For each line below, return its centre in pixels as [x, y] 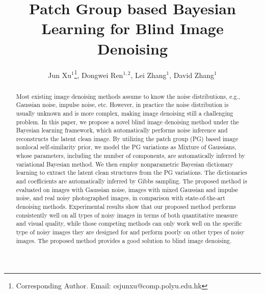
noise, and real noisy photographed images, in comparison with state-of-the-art [121, 198]
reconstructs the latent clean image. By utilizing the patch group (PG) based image [127, 138]
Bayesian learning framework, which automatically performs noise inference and [122, 130]
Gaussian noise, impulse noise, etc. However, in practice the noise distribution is [122, 105]
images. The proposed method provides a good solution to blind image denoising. [124, 240]
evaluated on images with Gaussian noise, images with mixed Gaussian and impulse [127, 189]
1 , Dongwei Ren [99, 74]
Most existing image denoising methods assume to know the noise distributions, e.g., [128, 96]
